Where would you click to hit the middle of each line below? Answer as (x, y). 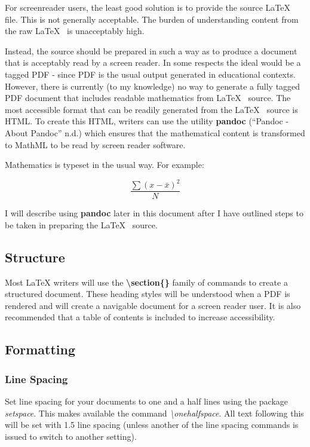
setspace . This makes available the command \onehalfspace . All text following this (154, 413)
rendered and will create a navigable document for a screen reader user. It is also (153, 305)
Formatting (40, 349)
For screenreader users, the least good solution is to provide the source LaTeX (148, 7)
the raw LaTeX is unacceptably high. (75, 31)
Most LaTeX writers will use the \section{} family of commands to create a (146, 282)
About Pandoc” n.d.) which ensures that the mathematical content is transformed (155, 132)
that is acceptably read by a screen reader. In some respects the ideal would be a (153, 62)
